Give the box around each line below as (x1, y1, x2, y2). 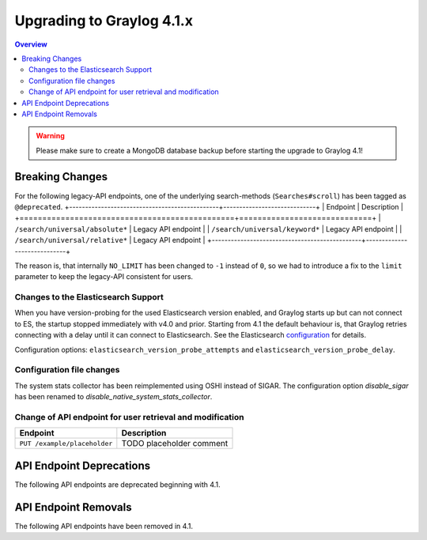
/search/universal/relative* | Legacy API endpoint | (14, 236, 206, 245)
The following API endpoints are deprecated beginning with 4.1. (14, 479, 221, 489)
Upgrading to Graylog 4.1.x (14, 12, 194, 29)
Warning (36, 131, 65, 141)
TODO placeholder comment (121, 438, 229, 449)
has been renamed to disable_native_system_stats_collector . (14, 392, 213, 402)
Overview (14, 40, 47, 49)
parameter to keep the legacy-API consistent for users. (14, 272, 194, 281)
